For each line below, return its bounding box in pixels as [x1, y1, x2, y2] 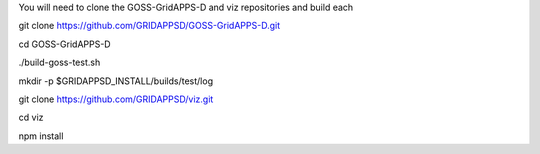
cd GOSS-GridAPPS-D [18, 38, 111, 50]
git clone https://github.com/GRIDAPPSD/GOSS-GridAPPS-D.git [18, 20, 280, 32]
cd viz [18, 111, 44, 124]
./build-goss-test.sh [18, 56, 101, 69]
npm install [18, 130, 64, 142]
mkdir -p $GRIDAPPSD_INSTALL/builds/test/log [18, 75, 214, 87]
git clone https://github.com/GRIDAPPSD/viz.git [18, 93, 214, 105]
